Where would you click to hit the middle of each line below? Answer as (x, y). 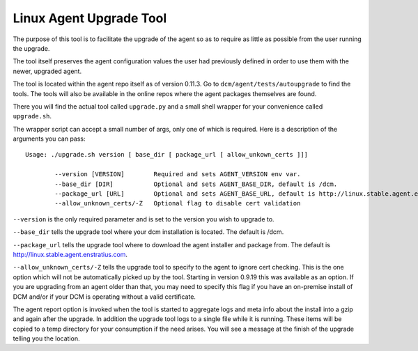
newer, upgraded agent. (47, 71)
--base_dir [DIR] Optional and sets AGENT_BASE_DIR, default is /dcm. (196, 184)
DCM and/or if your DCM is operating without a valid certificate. (104, 297)
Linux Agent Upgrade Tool (90, 18)
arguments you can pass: (49, 139)
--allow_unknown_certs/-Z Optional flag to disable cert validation (178, 203)
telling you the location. (46, 338)
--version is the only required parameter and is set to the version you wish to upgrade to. (144, 219)
